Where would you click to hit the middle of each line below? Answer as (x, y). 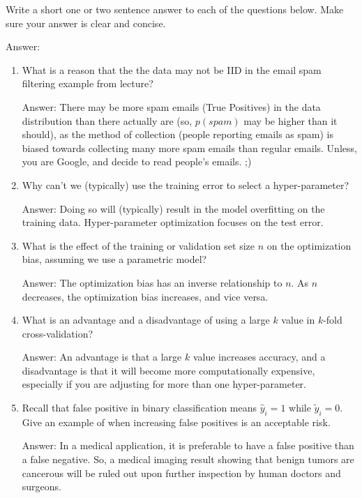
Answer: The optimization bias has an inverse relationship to (152, 282)
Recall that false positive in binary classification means (139, 408)
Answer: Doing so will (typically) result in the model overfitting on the (173, 208)
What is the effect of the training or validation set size (138, 245)
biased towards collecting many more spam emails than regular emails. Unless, (189, 148)
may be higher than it (291, 120)
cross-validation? (58, 333)
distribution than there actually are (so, (107, 120)
